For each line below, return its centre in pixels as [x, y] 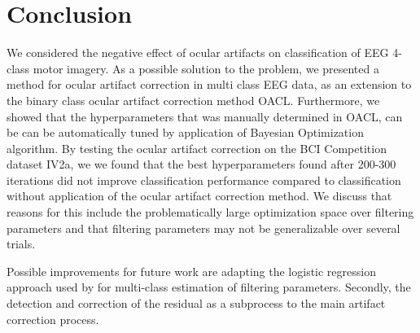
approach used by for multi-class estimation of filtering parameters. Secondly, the [209, 287]
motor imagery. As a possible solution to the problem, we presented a [206, 68]
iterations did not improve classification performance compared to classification [204, 180]
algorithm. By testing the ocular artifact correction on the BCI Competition [197, 148]
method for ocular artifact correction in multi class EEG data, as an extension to [209, 84]
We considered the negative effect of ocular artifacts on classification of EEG [198, 53]
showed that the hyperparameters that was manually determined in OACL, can [205, 116]
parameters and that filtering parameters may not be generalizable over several [203, 228]
